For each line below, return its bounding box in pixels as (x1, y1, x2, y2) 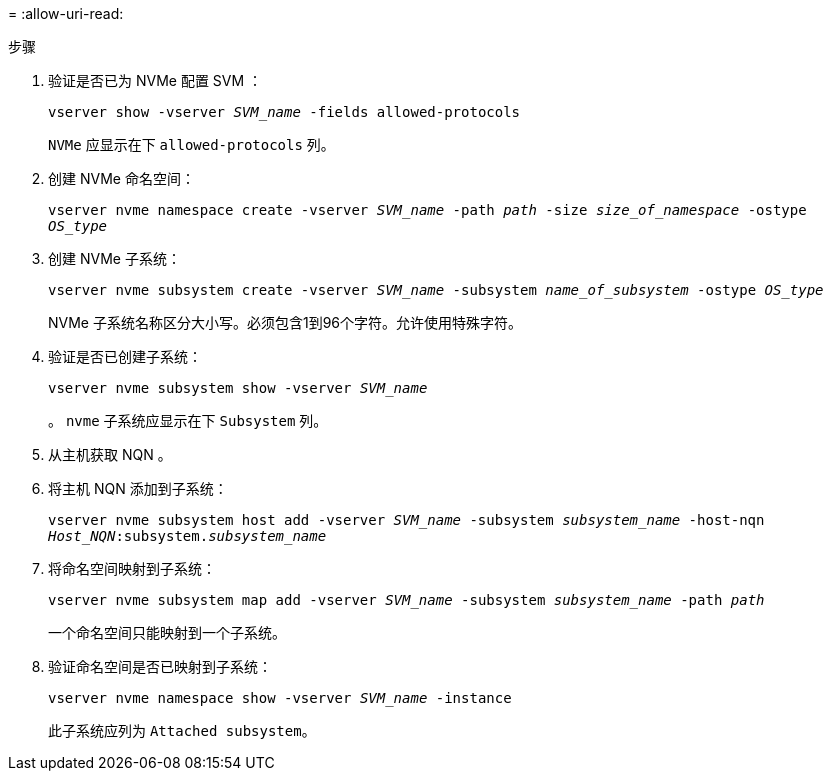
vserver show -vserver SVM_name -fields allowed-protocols (48, 104, 521, 120)
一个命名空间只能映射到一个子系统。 (48, 624, 286, 641)
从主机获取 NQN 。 (48, 446, 172, 463)
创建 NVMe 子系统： (48, 250, 181, 267)
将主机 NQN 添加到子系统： (48, 480, 228, 497)
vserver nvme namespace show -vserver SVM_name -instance (48, 690, 512, 706)
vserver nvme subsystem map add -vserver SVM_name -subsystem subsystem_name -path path (48, 592, 765, 608)
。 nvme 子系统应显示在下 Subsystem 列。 (48, 412, 328, 429)
